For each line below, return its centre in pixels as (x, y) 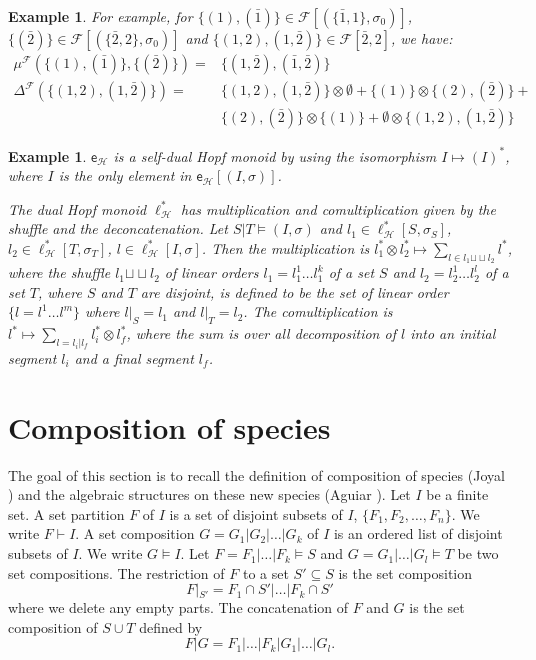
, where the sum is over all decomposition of (261, 333)
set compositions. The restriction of (116, 572)
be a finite (457, 494)
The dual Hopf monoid (77, 208)
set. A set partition (66, 513)
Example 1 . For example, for (100, 16)
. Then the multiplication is (285, 247)
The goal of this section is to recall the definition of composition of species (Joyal (256, 474)
